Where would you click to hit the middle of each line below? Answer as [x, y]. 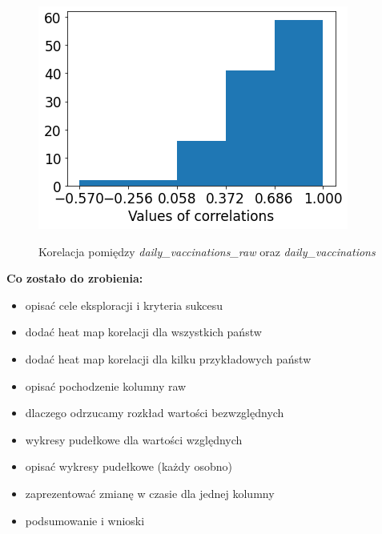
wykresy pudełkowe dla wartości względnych [134, 439]
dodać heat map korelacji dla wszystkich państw [143, 332]
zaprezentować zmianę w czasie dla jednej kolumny [150, 493]
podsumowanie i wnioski [85, 520]
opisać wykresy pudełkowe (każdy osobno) [129, 466]
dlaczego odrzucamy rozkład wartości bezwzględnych [155, 413]
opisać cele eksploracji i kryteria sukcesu [124, 305]
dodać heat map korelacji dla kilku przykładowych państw [168, 358]
